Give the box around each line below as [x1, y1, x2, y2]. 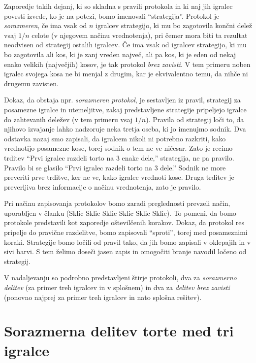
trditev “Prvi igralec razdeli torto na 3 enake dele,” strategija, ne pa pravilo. [4, 152, 234, 163]
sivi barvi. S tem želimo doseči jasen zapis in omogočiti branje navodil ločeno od [4, 246, 247, 257]
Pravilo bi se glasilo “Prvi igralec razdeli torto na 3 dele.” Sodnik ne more [4, 162, 226, 172]
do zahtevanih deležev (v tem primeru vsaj [4, 114, 133, 124]
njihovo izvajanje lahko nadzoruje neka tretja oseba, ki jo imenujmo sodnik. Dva [4, 124, 246, 134]
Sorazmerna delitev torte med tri [4, 321, 234, 341]
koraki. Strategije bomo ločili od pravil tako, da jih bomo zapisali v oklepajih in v [4, 236, 251, 247]
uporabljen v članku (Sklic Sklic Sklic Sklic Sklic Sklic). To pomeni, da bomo [4, 207, 236, 218]
